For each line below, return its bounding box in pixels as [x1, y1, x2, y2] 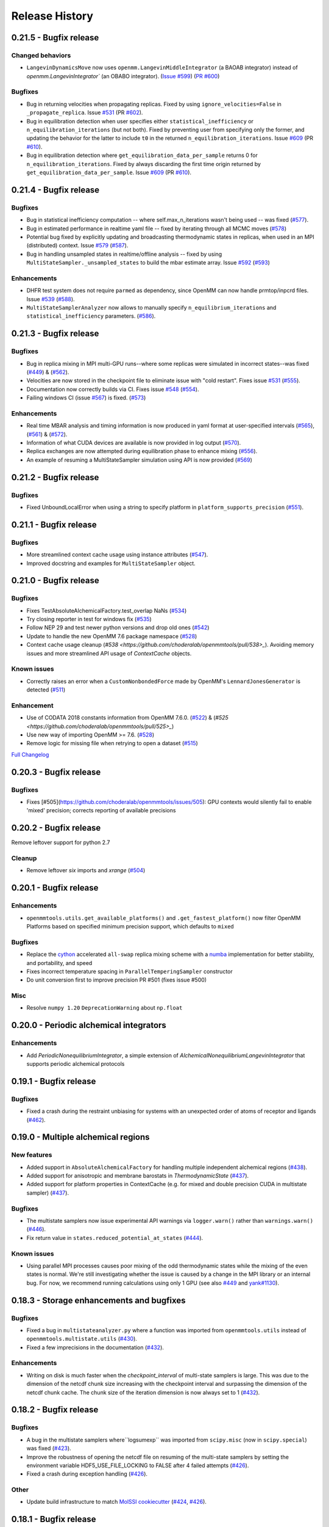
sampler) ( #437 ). [26, 1189, 69, 1197]
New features [11, 1151, 52, 1159]
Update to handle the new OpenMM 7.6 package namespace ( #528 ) [26, 632, 197, 640]
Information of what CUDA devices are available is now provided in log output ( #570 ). [26, 439, 241, 446]
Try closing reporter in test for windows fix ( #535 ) [26, 616, 152, 623]
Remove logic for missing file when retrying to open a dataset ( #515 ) [26, 740, 198, 747]
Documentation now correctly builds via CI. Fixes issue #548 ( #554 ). [26, 385, 199, 393]
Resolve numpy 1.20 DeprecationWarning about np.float [26, 1004, 183, 1011]
